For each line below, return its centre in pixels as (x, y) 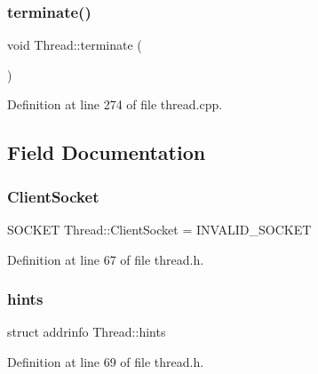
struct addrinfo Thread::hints (87, 332)
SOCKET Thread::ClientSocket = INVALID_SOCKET (159, 229)
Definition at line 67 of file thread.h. (106, 259)
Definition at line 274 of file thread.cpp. (115, 104)
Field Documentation (107, 152)
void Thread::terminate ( (75, 45)
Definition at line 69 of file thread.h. (106, 362)
